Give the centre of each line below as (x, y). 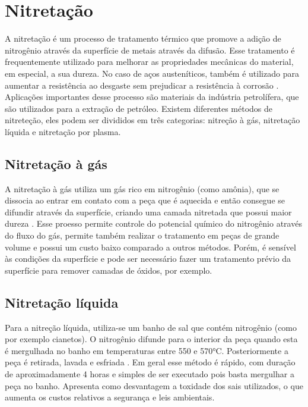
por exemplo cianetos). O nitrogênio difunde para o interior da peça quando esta (151, 339)
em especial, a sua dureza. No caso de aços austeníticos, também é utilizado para (152, 73)
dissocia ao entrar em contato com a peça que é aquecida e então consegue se (145, 200)
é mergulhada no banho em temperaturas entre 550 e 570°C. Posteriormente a (147, 350)
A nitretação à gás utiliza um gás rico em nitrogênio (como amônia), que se (142, 188)
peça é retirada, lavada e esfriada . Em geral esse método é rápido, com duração (150, 362)
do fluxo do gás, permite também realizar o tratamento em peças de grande (142, 235)
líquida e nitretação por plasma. (63, 131)
